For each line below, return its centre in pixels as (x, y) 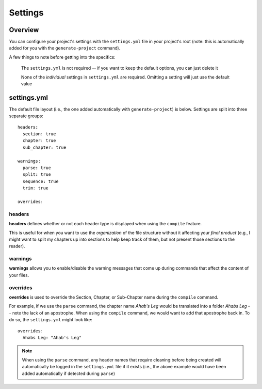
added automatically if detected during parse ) (69, 373)
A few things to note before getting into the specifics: (62, 57)
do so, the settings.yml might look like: (50, 320)
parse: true (37, 168)
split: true (37, 175)
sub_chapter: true (44, 147)
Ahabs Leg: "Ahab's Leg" (52, 337)
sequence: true (41, 181)
